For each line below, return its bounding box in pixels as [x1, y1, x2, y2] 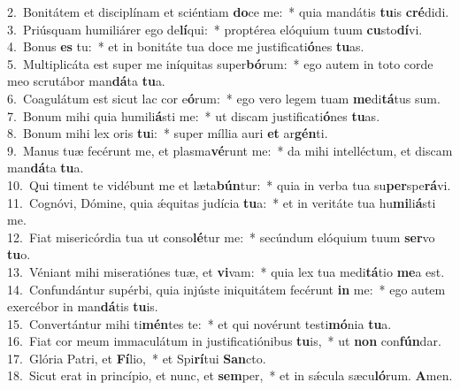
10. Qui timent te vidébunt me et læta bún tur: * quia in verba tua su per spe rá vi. [7, 175, 451, 194]
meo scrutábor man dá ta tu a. [7, 72, 165, 90]
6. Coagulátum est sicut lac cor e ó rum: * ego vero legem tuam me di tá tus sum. [7, 88, 441, 107]
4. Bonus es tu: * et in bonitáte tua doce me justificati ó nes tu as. [7, 37, 364, 56]
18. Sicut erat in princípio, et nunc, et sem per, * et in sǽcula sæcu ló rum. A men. [7, 366, 453, 385]
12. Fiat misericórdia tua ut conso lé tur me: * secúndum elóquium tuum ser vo [7, 227, 435, 246]
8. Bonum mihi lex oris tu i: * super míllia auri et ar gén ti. [7, 124, 328, 142]
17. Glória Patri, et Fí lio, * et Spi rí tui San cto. [7, 348, 266, 367]
